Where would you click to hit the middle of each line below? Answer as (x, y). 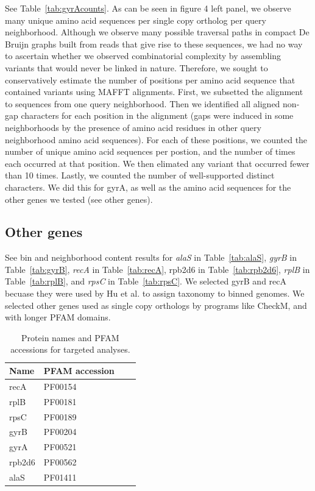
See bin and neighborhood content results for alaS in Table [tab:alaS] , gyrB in (151, 257)
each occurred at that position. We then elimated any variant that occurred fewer (157, 163)
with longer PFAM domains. (58, 317)
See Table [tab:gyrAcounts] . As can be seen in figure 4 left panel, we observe (148, 8)
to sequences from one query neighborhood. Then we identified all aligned (143, 103)
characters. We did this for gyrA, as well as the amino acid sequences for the (148, 187)
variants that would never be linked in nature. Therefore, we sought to (136, 67)
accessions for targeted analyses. (70, 349)
